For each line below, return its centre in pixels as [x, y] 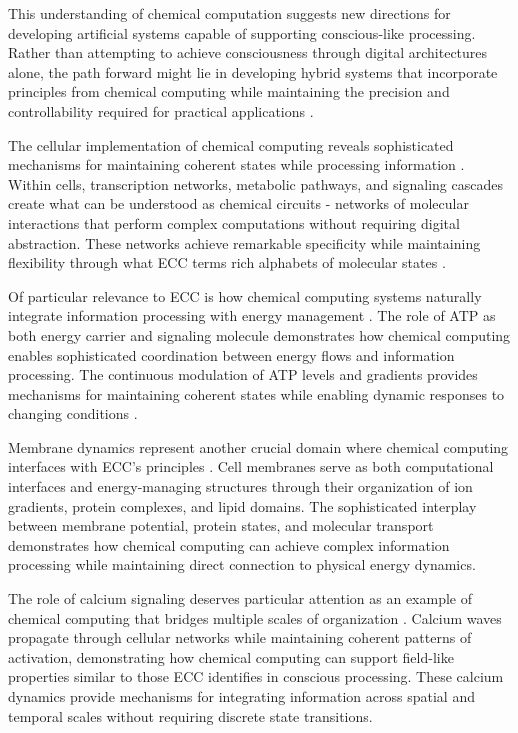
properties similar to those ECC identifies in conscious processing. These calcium [256, 676]
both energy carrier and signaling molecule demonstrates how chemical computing [259, 334]
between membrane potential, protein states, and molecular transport [221, 525]
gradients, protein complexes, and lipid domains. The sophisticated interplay [242, 505]
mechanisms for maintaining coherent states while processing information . [236, 164]
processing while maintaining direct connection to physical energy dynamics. [242, 564]
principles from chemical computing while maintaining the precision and [229, 91]
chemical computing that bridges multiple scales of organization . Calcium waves [255, 617]
